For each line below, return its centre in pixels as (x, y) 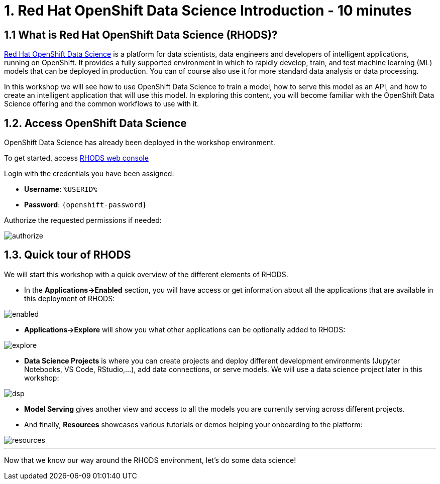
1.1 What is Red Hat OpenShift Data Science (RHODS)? (141, 35)
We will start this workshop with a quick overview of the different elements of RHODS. (146, 274)
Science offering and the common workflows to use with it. (102, 104)
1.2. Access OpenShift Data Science (95, 123)
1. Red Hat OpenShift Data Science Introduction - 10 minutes (208, 11)
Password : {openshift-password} (85, 205)
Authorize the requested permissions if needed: (83, 220)
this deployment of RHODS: (70, 298)
